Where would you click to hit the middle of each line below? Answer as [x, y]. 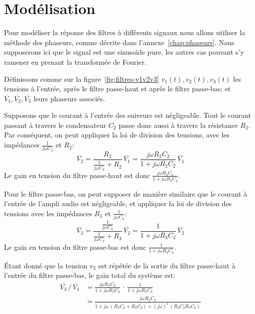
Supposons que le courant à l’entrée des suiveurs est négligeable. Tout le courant [128, 115]
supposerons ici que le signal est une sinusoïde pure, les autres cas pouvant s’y [124, 52]
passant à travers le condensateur [55, 125]
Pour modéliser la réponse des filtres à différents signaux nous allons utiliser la [125, 32]
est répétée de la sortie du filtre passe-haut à [167, 265]
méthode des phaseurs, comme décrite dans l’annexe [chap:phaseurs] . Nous [119, 42]
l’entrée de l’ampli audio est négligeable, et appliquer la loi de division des [118, 203]
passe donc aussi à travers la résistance [178, 125]
